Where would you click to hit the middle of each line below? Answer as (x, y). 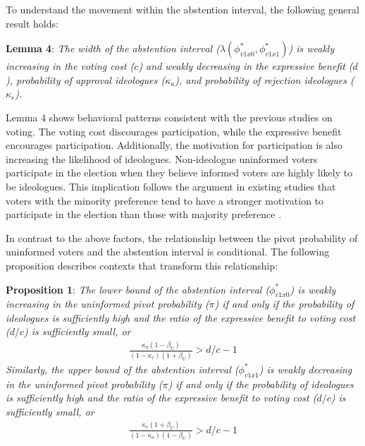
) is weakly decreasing (305, 369)
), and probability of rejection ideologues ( (265, 79)
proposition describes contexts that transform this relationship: (142, 265)
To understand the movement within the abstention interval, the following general (182, 9)
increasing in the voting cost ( (70, 66)
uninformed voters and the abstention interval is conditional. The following (168, 252)
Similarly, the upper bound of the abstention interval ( (122, 369)
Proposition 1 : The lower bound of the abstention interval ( (138, 289)
